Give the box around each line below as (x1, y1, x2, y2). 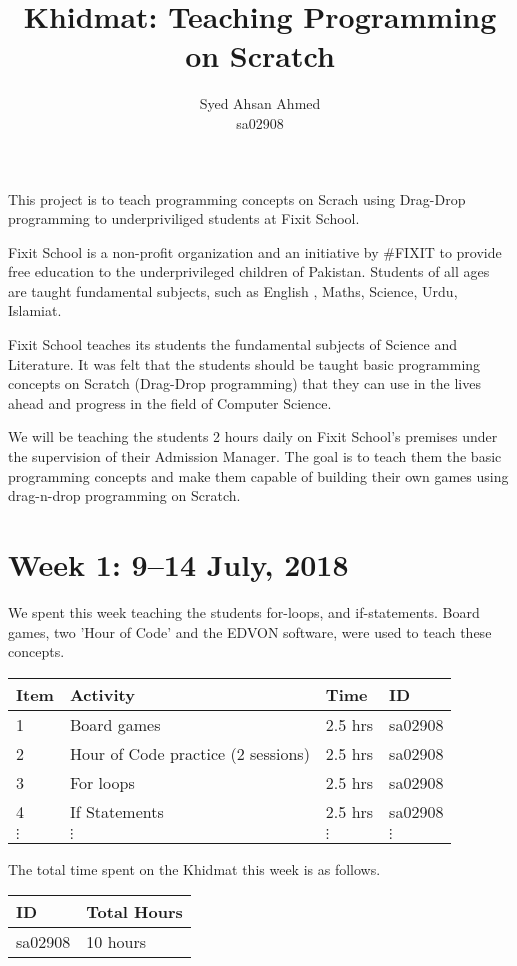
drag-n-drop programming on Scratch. (8, 485, 241, 506)
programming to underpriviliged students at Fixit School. (8, 208, 360, 229)
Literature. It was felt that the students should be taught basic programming (8, 353, 481, 374)
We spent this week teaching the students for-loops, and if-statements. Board (8, 601, 480, 622)
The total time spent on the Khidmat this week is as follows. (8, 858, 381, 879)
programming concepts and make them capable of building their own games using (8, 465, 509, 486)
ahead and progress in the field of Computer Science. (8, 392, 332, 413)
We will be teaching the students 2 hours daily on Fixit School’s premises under (8, 426, 498, 447)
